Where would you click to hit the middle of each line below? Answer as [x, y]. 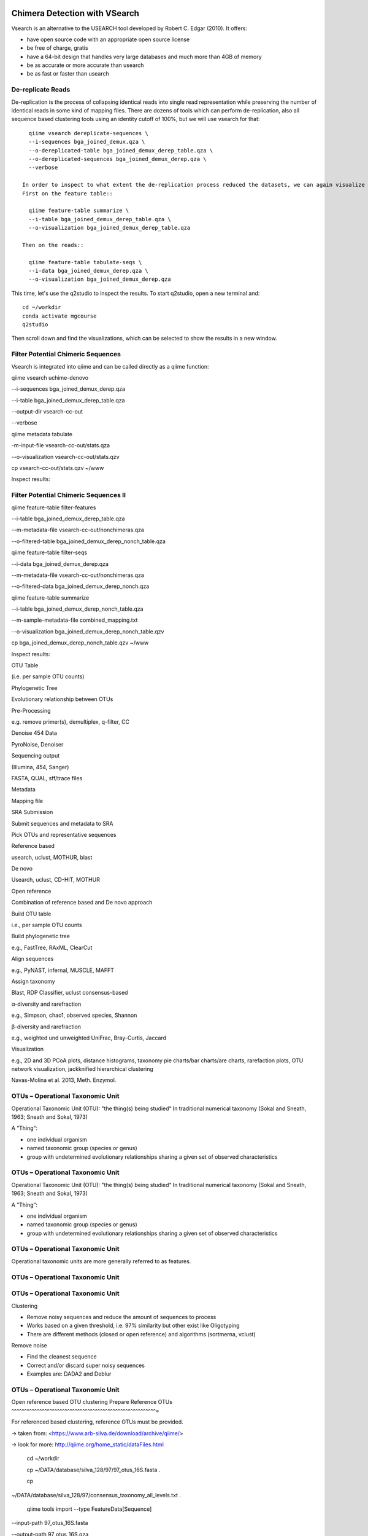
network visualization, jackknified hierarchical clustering [82, 1069]
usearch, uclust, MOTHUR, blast [52, 857]
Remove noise [29, 1346]
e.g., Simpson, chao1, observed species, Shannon [74, 1015]
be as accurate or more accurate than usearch [85, 65]
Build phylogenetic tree [41, 936]
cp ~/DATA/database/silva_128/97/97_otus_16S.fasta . [94, 1470]
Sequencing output [36, 756]
